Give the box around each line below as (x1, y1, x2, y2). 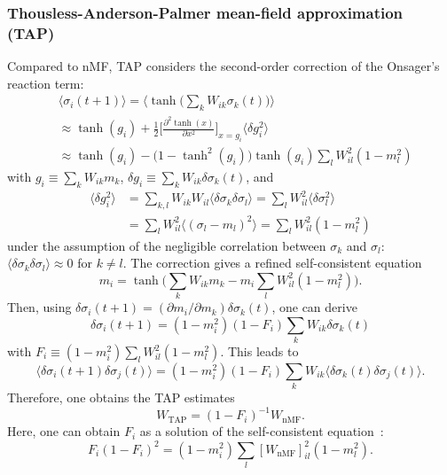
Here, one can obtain (7, 422, 121, 440)
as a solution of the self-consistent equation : (139, 422, 384, 440)
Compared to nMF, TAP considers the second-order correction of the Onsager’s (7, 57, 440, 75)
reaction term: (7, 74, 84, 92)
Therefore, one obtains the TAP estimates (7, 388, 235, 407)
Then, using (7, 298, 72, 316)
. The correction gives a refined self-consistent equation (122, 253, 422, 272)
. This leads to (220, 342, 299, 360)
